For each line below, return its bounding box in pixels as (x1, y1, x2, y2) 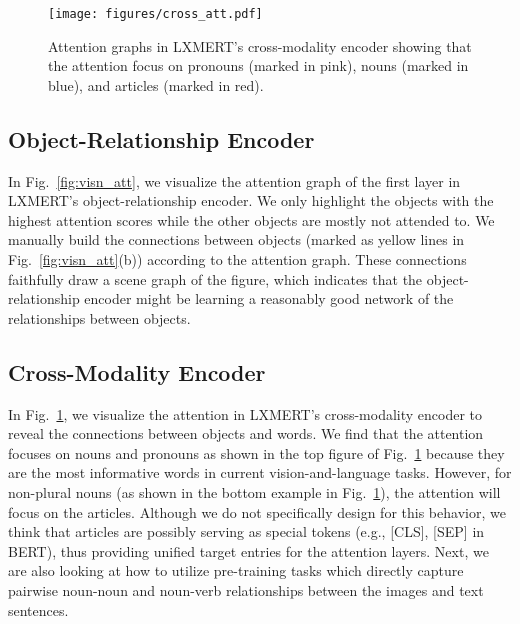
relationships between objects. (8, 307, 191, 328)
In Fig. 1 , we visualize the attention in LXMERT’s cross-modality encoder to (8, 403, 483, 424)
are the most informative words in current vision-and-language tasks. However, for (8, 462, 512, 483)
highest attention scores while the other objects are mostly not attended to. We (8, 209, 495, 230)
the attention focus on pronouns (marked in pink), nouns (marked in (48, 55, 469, 76)
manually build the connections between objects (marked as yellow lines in (8, 229, 465, 250)
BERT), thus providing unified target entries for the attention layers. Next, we (8, 540, 489, 561)
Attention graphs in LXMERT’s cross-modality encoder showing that (48, 35, 472, 56)
